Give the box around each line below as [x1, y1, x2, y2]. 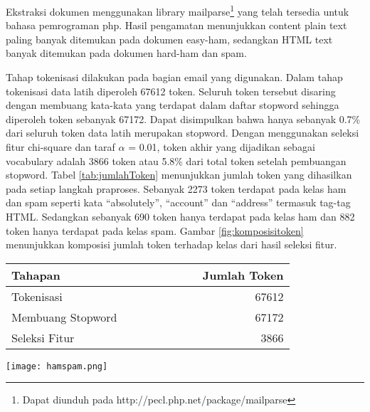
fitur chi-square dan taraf [6, 139, 115, 154]
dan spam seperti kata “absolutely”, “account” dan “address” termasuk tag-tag [6, 195, 351, 210]
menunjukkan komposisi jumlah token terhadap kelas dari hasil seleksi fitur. [6, 237, 337, 252]
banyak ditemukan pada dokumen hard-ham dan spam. [6, 46, 247, 60]
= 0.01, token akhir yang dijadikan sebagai [128, 139, 315, 154]
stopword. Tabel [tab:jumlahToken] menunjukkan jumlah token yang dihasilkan [6, 167, 352, 182]
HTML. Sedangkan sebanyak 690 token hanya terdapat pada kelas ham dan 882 [6, 208, 355, 223]
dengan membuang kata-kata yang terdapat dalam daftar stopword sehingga [6, 97, 339, 112]
